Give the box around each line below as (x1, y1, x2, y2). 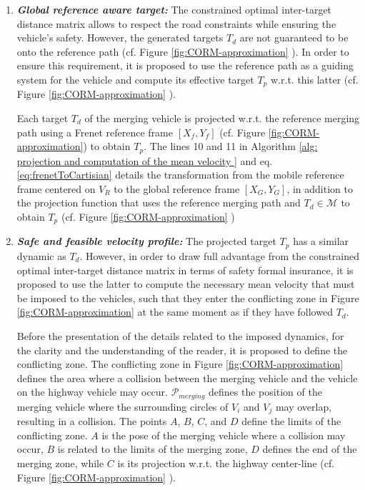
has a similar (293, 234, 349, 249)
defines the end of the (262, 441, 357, 456)
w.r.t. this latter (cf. (271, 71, 359, 86)
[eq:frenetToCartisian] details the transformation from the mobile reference (16, 167, 344, 182)
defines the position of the (209, 384, 322, 399)
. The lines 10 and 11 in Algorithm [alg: (144, 139, 318, 154)
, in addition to (286, 181, 353, 196)
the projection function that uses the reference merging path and (16, 195, 301, 210)
